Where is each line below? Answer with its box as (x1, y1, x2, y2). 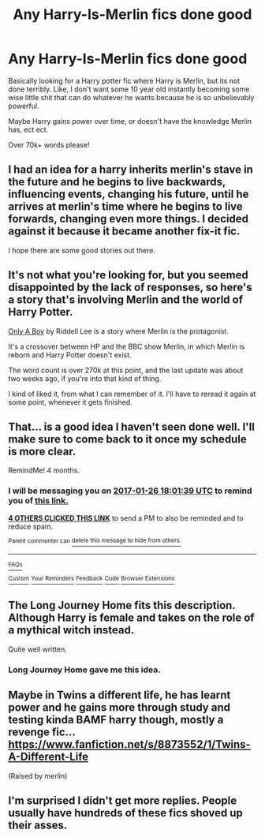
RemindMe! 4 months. (8, 465, 80, 475)
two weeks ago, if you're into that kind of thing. (8, 373, 162, 383)
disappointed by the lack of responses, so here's (8, 281, 252, 294)
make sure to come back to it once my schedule (8, 432, 247, 446)
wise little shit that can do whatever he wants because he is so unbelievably (8, 92, 255, 102)
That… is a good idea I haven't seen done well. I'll (8, 420, 255, 433)
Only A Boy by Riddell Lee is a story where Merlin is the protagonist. (8, 326, 229, 336)
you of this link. (8, 495, 69, 506)
